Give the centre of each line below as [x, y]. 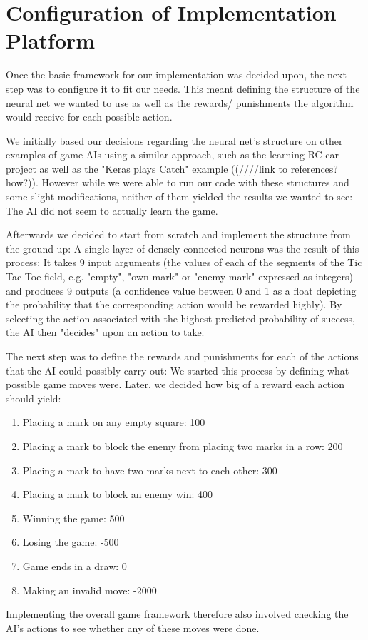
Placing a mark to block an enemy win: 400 [118, 494]
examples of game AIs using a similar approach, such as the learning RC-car [173, 154]
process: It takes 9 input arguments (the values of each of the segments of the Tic [184, 262]
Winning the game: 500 [73, 518]
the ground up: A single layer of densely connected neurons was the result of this [183, 248]
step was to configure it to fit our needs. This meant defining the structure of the [183, 88]
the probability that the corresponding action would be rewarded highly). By [174, 304]
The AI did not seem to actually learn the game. [112, 210]
